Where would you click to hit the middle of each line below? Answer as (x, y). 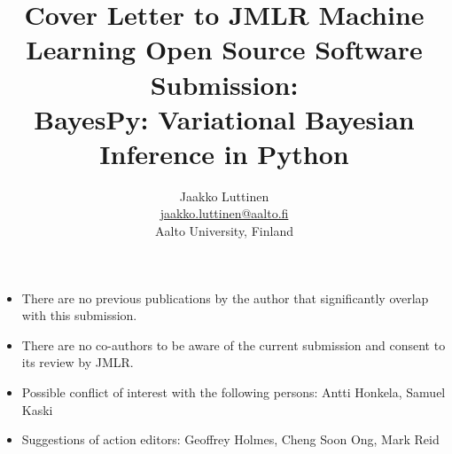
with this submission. (79, 315)
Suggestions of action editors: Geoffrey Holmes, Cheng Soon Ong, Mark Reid (230, 439)
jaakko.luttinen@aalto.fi (224, 213)
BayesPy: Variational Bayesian (224, 118)
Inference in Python (224, 153)
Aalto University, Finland (224, 231)
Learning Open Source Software (224, 49)
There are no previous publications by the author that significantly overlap (225, 297)
